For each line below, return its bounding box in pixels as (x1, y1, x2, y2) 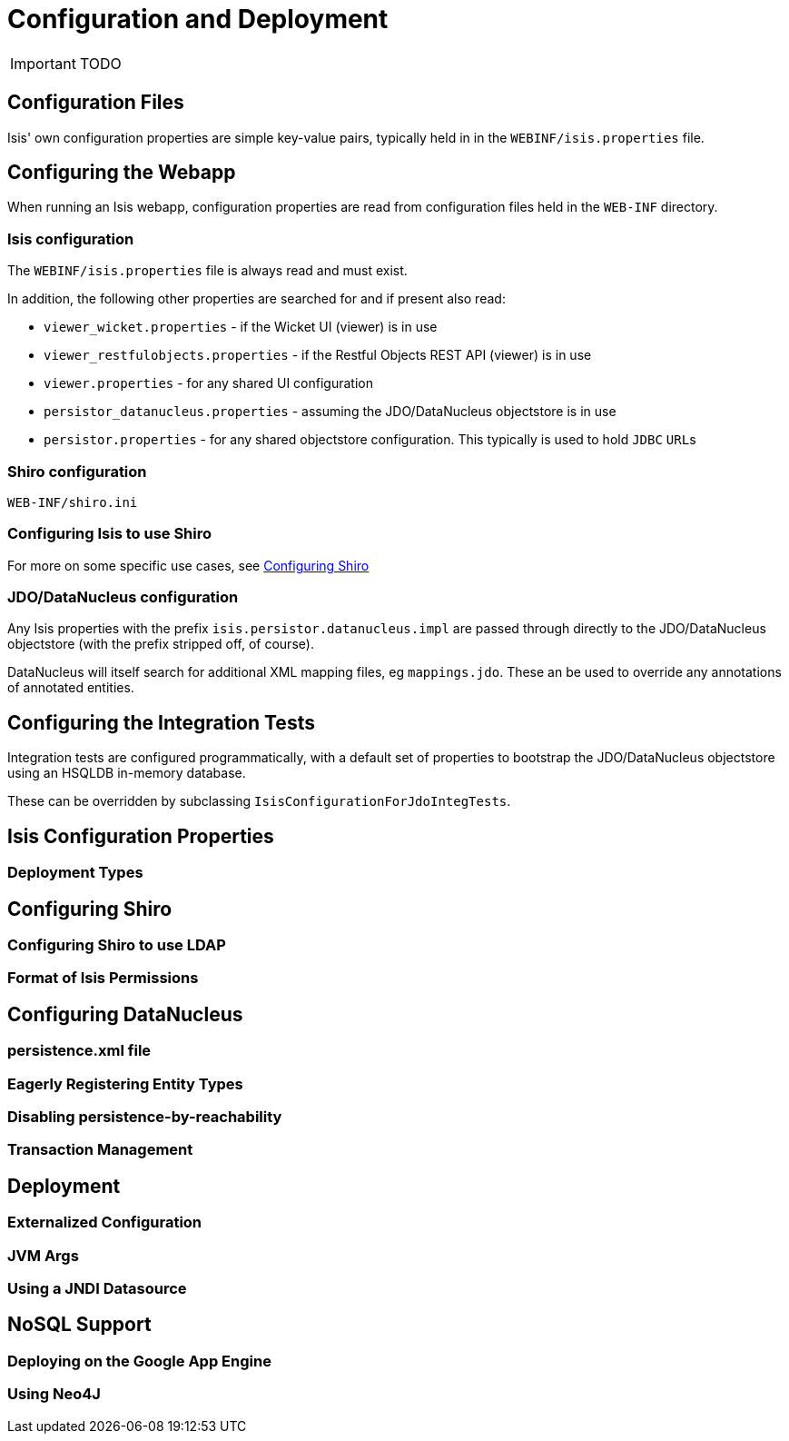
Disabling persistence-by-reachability (7, 1107, 282, 1126)
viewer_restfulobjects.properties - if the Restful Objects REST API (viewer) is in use (44, 347, 592, 363)
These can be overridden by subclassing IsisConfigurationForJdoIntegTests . (7, 793, 511, 810)
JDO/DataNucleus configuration (7, 588, 239, 607)
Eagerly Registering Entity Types (7, 1074, 243, 1093)
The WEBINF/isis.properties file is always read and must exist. (7, 263, 408, 279)
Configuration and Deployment (7, 4, 389, 35)
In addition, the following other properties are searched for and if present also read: (7, 291, 506, 307)
